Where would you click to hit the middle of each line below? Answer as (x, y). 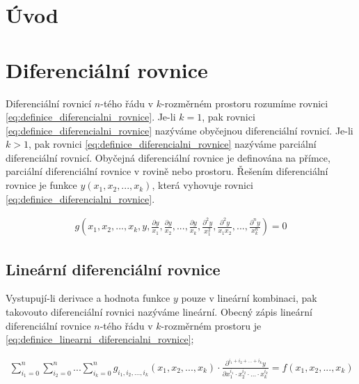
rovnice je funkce (41, 185)
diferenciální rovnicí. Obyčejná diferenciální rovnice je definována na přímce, (168, 157)
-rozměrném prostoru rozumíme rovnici (245, 103)
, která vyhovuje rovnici (202, 185)
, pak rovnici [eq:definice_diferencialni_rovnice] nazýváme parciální (172, 144)
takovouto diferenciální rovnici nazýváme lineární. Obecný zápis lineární (159, 312)
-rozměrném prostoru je (211, 325)
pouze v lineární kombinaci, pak (249, 298)
